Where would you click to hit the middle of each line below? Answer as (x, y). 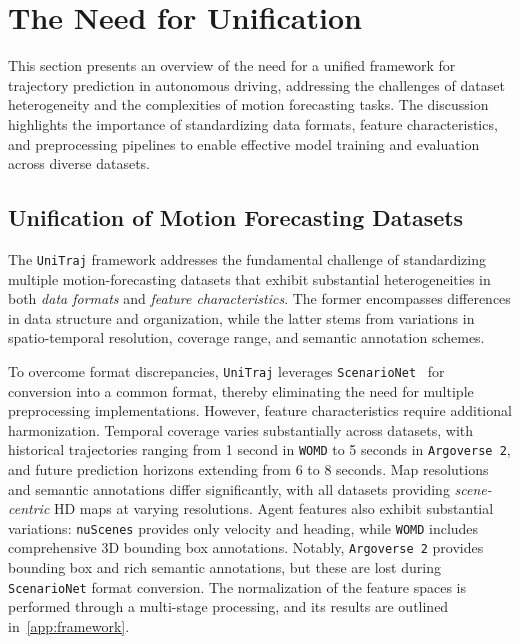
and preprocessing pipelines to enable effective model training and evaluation (244, 143)
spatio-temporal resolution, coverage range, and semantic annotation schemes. (246, 337)
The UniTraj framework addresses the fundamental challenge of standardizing (247, 258)
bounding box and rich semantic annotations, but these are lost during (224, 567)
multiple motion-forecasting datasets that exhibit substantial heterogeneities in (249, 278)
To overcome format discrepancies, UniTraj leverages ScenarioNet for (226, 370)
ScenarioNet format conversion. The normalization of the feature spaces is (237, 586)
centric (29, 508)
